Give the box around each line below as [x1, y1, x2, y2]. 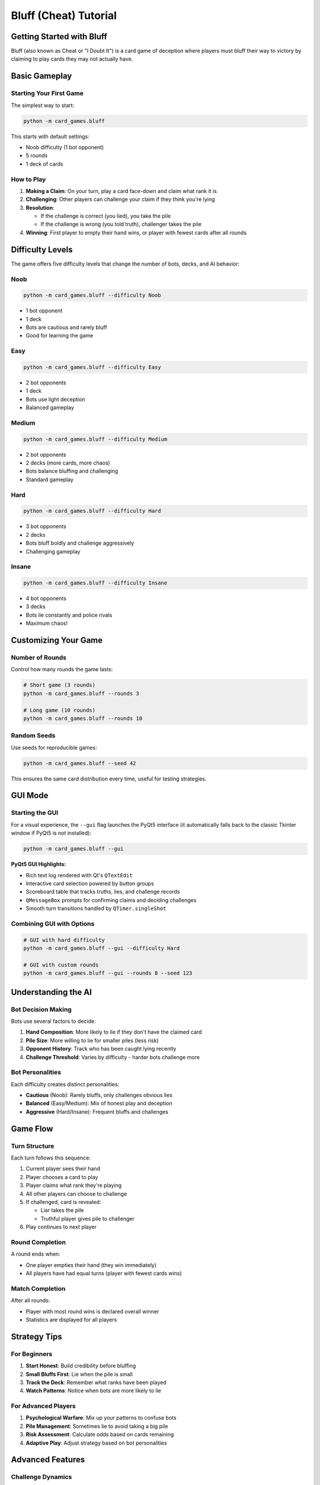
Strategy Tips [11, 1331, 62, 1342]
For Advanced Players [11, 1402, 76, 1410]
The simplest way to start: [11, 102, 75, 109]
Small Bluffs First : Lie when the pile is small [25, 1370, 133, 1377]
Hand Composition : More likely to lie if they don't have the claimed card [25, 1028, 202, 1036]
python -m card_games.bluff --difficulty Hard [23, 508, 161, 514]
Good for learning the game [25, 332, 94, 339]
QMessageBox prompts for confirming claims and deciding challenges [25, 896, 197, 903]
